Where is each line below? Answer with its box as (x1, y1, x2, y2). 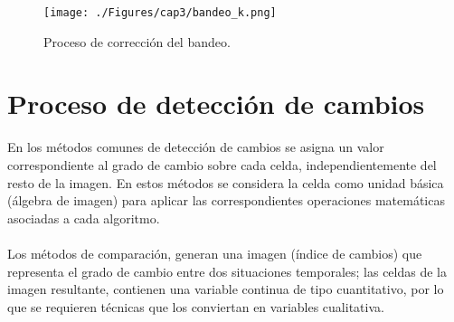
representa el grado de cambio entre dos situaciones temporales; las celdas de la (7, 261, 447, 280)
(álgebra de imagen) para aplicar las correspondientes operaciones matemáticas (7, 191, 445, 210)
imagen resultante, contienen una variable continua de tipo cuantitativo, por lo (7, 279, 444, 298)
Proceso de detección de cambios (7, 85, 425, 122)
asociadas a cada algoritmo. (7, 208, 160, 227)
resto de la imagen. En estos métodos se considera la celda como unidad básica (7, 173, 444, 192)
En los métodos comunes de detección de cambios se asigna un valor (7, 137, 384, 156)
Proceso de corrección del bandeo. (43, 32, 231, 51)
